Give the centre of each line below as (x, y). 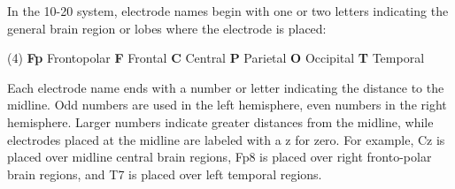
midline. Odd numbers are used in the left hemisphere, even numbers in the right (227, 105)
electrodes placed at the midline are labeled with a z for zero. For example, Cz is (226, 139)
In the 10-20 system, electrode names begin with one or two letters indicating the (228, 11)
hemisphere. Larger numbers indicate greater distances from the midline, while (220, 121)
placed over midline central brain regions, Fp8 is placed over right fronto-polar (220, 157)
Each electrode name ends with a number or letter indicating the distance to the (226, 87)
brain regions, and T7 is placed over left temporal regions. (165, 174)
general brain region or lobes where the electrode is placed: (167, 28)
